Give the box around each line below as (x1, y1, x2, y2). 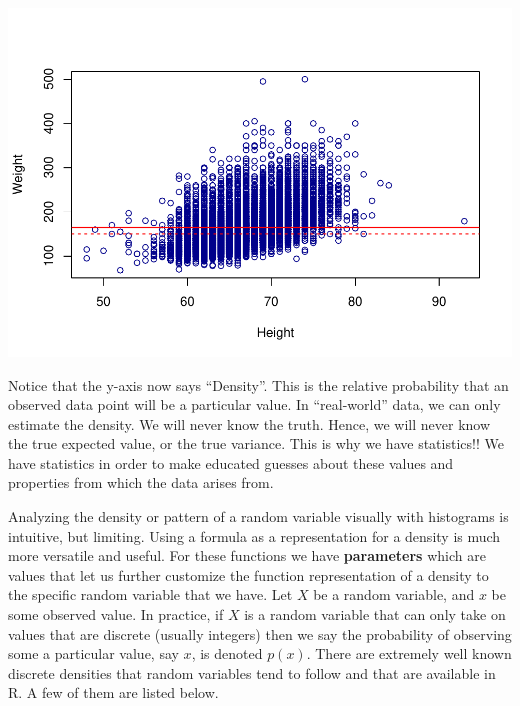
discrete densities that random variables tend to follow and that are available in (8, 662, 496, 683)
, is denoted (191, 643, 263, 664)
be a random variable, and (313, 584, 475, 605)
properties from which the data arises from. (8, 472, 274, 493)
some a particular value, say (8, 643, 179, 664)
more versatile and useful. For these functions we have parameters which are (8, 545, 486, 566)
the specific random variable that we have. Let (8, 584, 293, 605)
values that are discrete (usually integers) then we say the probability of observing (8, 623, 512, 644)
